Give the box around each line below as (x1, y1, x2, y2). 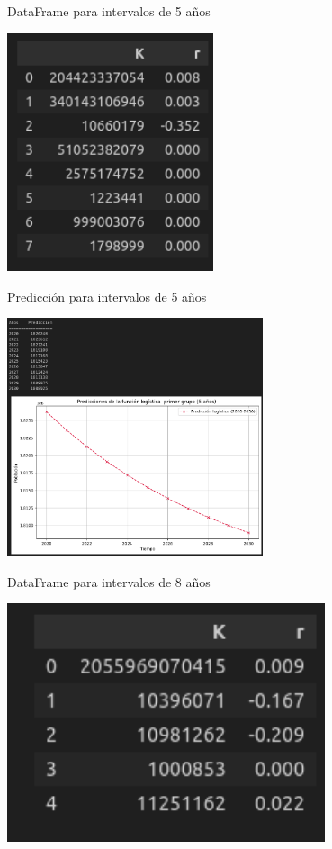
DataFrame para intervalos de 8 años (7, 572, 211, 591)
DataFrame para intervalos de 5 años (7, 2, 211, 20)
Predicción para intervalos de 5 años (7, 286, 207, 305)
